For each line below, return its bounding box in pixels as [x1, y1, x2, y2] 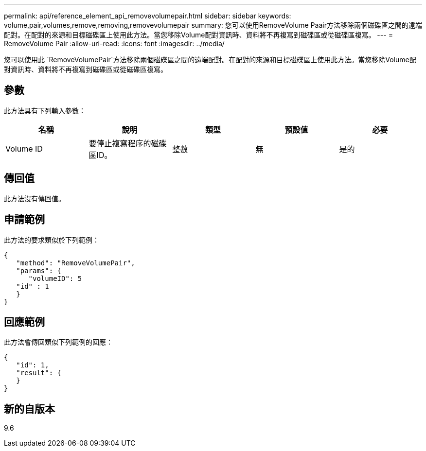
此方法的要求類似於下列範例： [4, 235, 99, 244]
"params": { [16, 266, 62, 275]
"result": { [16, 369, 62, 377]
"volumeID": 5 [28, 274, 82, 282]
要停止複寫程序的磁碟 [89, 138, 167, 148]
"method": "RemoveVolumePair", [16, 259, 135, 267]
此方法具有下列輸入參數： [4, 106, 86, 115]
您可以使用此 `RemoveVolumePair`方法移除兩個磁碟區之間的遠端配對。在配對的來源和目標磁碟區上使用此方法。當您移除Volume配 [4, 55, 416, 64]
